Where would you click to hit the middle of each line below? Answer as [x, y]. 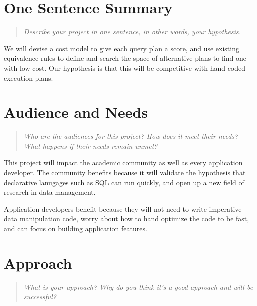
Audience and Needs [76, 112]
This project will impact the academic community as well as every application [123, 163]
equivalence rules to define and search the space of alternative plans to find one [125, 58]
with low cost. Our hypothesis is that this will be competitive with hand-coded [125, 68]
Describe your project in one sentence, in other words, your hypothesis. [132, 32]
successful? [40, 297]
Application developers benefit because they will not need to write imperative [123, 209]
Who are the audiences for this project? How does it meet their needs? [131, 136]
